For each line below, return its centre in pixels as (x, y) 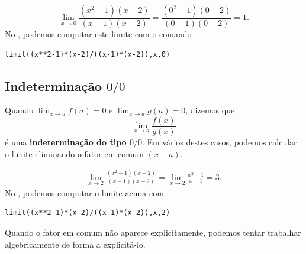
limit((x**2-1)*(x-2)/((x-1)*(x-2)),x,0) (88, 54)
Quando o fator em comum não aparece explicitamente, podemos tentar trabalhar (153, 232)
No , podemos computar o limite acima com (84, 192)
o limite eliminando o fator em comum (74, 153)
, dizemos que (210, 110)
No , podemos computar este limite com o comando (98, 34)
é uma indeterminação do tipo (66, 142)
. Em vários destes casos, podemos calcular (219, 142)
